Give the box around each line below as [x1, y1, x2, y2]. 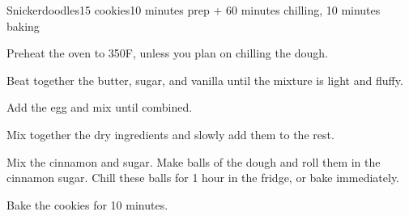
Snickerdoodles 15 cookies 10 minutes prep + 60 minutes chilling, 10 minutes [6, 2, 381, 18]
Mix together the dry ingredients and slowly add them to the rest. [6, 125, 334, 142]
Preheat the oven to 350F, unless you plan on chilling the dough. [6, 44, 328, 61]
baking [6, 17, 40, 34]
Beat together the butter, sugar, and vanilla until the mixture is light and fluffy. [6, 71, 403, 88]
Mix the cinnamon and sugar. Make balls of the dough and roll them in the [6, 153, 381, 170]
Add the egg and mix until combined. [6, 99, 193, 116]
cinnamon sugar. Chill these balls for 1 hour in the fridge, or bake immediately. [6, 169, 400, 186]
